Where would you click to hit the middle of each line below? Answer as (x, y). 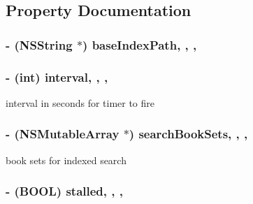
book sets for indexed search (66, 160)
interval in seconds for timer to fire (80, 102)
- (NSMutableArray (63, 134)
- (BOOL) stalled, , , (64, 191)
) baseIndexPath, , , (140, 44)
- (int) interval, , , (57, 76)
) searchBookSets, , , (188, 134)
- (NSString (39, 44)
